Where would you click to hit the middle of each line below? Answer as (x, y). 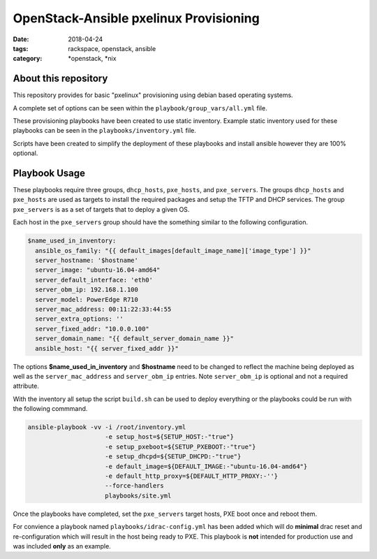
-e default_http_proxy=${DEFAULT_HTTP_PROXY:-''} (192, 476)
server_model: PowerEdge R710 (87, 299)
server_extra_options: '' (79, 319)
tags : (21, 48)
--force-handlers (134, 486)
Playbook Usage (49, 173)
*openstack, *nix (92, 59)
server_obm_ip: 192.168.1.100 (87, 290)
